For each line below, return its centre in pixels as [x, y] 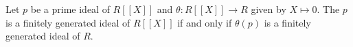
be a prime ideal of [70, 9]
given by [269, 9]
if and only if [205, 22]
